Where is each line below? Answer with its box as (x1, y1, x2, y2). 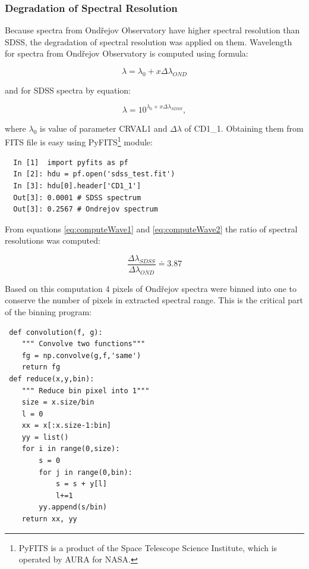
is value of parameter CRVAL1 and (40, 122, 168, 134)
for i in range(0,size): (21, 444, 120, 453)
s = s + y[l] (55, 480, 107, 489)
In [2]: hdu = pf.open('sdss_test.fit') (13, 170, 175, 179)
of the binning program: (5, 305, 92, 318)
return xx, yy (21, 515, 77, 524)
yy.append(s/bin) (39, 503, 107, 512)
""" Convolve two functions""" (21, 340, 146, 349)
